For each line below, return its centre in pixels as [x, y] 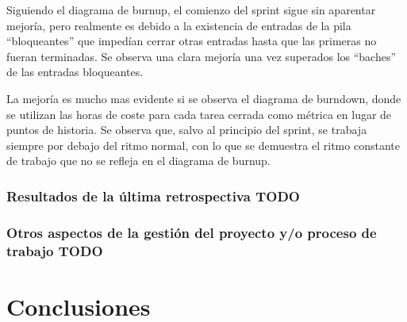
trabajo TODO [55, 250]
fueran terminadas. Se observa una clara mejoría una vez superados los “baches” [202, 56]
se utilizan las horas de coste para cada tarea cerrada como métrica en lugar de [199, 114]
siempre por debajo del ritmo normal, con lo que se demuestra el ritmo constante [203, 145]
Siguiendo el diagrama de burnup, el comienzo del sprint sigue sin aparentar [191, 10]
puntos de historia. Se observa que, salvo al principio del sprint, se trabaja [187, 130]
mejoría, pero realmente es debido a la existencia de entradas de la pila [179, 25]
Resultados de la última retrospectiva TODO [153, 195]
